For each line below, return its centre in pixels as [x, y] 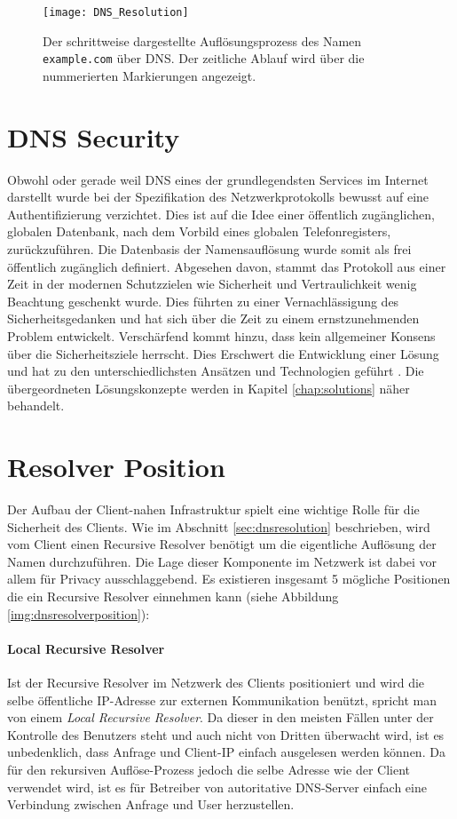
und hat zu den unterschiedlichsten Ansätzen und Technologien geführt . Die [216, 371]
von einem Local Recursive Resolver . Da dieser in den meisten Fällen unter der [221, 717]
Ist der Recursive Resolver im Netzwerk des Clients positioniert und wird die [216, 683]
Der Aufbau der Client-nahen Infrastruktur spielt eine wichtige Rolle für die [213, 509]
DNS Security [94, 136]
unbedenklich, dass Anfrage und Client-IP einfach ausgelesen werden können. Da [226, 752]
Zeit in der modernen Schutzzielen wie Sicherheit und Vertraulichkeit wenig [212, 284]
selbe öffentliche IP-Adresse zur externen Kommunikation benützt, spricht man [222, 700]
